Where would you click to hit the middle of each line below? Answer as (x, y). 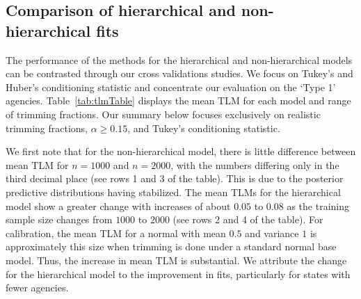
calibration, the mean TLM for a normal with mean (116, 233)
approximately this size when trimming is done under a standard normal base (171, 247)
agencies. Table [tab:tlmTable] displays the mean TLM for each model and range (178, 100)
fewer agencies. (37, 288)
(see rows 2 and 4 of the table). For (248, 219)
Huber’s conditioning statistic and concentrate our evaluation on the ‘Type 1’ (171, 87)
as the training (318, 205)
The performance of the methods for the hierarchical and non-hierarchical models (179, 59)
